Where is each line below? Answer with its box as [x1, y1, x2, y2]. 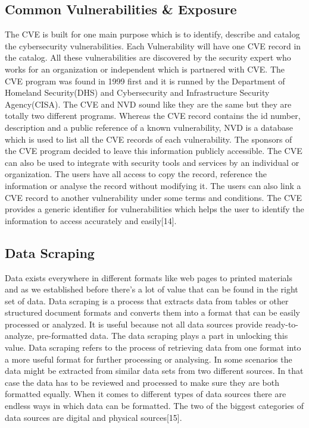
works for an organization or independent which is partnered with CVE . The [5, 62, 285, 75]
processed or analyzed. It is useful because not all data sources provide [5, 317, 263, 330]
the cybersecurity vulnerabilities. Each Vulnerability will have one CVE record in [5, 39, 301, 52]
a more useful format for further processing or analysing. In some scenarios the [5, 353, 292, 365]
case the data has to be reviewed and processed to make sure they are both [5, 376, 279, 388]
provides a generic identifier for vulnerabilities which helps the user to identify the [5, 203, 304, 215]
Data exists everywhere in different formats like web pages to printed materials [5, 271, 292, 284]
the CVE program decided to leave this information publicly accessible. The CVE [5, 144, 302, 157]
